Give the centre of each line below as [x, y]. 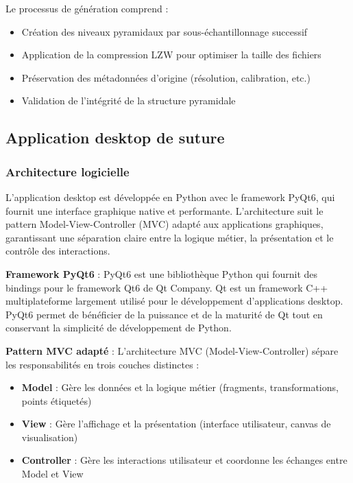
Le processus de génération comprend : [87, 8]
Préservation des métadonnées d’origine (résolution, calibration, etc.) [166, 77]
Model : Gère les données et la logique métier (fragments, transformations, [180, 387]
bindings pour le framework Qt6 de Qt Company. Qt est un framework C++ [167, 287]
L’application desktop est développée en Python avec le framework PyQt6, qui [170, 197]
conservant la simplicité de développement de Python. [119, 328]
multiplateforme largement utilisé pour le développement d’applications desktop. [174, 301]
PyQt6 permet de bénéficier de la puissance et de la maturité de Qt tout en [164, 314]
